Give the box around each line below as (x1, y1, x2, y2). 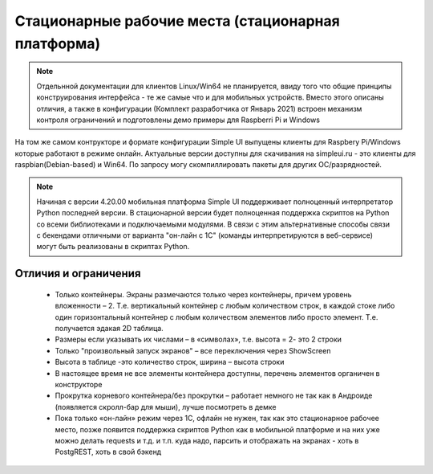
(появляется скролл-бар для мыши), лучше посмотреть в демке (55, 402, 277, 411)
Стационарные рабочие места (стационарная (14, 12, 340, 30)
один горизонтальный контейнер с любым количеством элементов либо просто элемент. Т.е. (55, 312, 378, 321)
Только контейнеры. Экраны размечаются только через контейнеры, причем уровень (55, 289, 352, 299)
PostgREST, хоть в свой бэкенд (55, 447, 162, 457)
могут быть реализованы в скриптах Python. (36, 242, 190, 251)
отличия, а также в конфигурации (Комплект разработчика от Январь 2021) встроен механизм (36, 104, 362, 113)
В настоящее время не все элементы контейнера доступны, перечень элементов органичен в (55, 368, 380, 378)
